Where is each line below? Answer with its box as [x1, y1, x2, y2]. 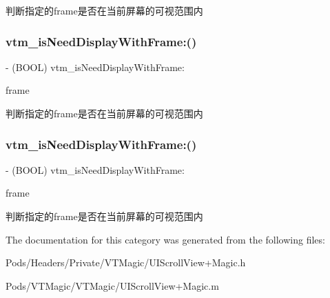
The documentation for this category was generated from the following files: [6, 232, 325, 246]
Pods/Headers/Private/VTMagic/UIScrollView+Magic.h [6, 255, 246, 270]
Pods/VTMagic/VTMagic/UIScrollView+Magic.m [6, 278, 219, 292]
